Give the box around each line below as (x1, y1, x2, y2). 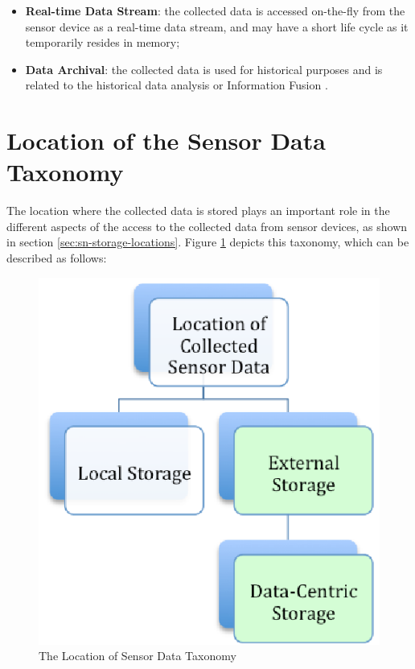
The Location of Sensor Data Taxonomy (39, 647, 236, 664)
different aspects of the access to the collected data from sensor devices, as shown (6, 217, 408, 234)
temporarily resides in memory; (25, 34, 180, 51)
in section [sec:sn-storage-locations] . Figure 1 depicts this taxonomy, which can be (6, 233, 409, 250)
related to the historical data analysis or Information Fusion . (25, 76, 328, 93)
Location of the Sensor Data (6, 124, 326, 157)
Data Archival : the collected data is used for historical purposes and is (25, 60, 383, 77)
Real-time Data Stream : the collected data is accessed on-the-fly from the (25, 2, 405, 19)
